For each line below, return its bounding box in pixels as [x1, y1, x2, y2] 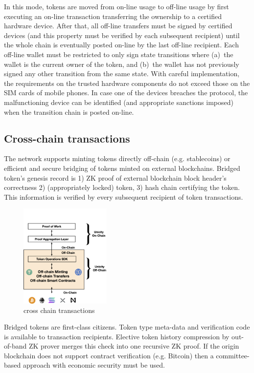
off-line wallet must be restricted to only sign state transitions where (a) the [4, 49, 233, 59]
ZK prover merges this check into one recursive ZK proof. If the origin [28, 341, 239, 351]
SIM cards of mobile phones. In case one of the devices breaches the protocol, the [4, 87, 248, 98]
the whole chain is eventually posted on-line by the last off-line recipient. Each [4, 40, 239, 50]
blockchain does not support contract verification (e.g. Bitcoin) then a [4, 350, 214, 360]
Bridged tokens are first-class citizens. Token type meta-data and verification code [4, 321, 250, 332]
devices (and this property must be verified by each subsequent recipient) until [4, 30, 240, 40]
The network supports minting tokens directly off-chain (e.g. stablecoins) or [4, 153, 231, 164]
